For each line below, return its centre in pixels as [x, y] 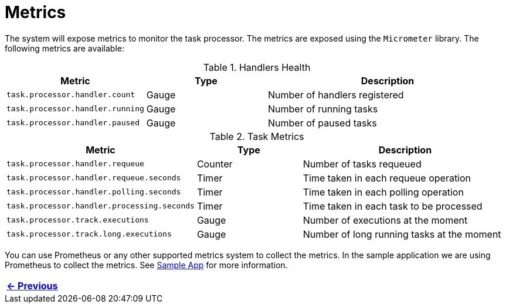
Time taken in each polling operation [383, 192]
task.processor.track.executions [78, 220]
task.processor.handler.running [75, 109]
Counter [215, 164]
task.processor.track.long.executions [89, 234]
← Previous [32, 285]
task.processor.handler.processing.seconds [101, 206]
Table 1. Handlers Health [257, 67]
